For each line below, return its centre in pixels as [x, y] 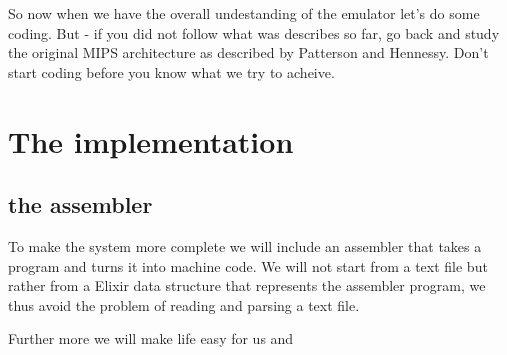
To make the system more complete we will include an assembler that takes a [245, 245]
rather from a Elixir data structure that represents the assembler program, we [247, 285]
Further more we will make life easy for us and [151, 338]
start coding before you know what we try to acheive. [171, 71]
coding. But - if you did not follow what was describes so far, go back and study [254, 32]
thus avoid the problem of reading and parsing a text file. [184, 304]
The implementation [151, 140]
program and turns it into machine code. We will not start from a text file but [248, 265]
